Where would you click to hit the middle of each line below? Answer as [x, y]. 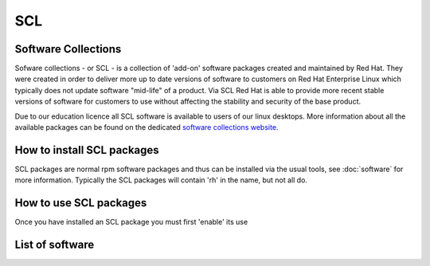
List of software [55, 245]
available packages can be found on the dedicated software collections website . [147, 127]
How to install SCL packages [87, 150]
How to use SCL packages [81, 203]
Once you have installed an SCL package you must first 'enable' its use [131, 222]
